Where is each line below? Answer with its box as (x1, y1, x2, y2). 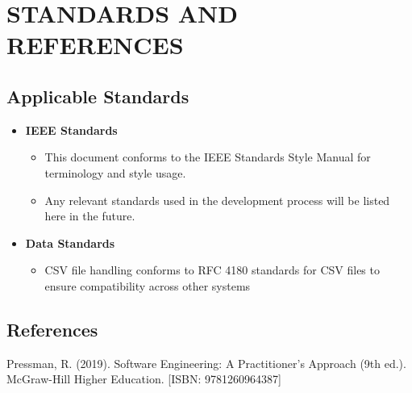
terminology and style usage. (44, 164, 186, 181)
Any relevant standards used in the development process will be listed (44, 191, 390, 208)
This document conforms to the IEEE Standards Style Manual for (44, 148, 371, 165)
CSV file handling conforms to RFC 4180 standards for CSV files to (44, 261, 380, 278)
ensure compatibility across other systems (44, 277, 251, 294)
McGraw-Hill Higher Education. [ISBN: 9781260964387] (6, 370, 281, 387)
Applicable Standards (6, 83, 189, 108)
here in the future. (44, 207, 135, 224)
